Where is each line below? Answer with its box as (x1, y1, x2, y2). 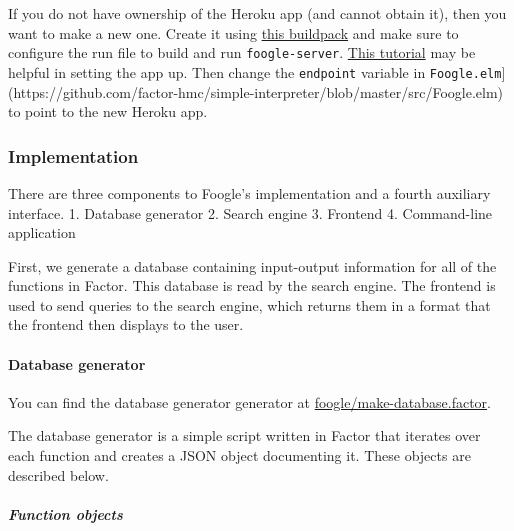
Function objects (8, 503, 123, 524)
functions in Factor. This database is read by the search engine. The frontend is (8, 275, 496, 296)
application (8, 222, 76, 243)
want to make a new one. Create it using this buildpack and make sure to (8, 22, 459, 43)
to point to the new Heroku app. (8, 101, 208, 122)
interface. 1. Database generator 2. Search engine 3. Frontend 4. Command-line (8, 202, 493, 223)
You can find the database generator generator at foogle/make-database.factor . (8, 391, 491, 412)
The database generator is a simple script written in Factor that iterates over (8, 425, 481, 446)
